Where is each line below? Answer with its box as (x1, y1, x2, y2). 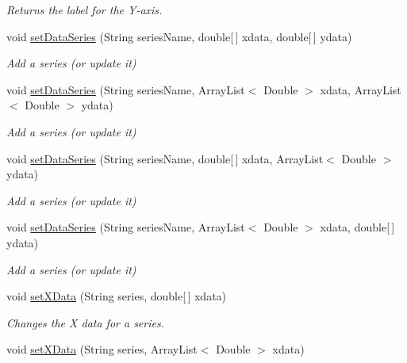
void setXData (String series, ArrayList (6, 341, 198, 357)
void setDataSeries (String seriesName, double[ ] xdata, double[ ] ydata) (6, 28, 352, 44)
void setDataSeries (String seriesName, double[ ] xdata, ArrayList (6, 150, 324, 166)
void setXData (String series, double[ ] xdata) (6, 288, 227, 304)
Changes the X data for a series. (6, 314, 164, 331)
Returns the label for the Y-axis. (6, 2, 163, 17)
